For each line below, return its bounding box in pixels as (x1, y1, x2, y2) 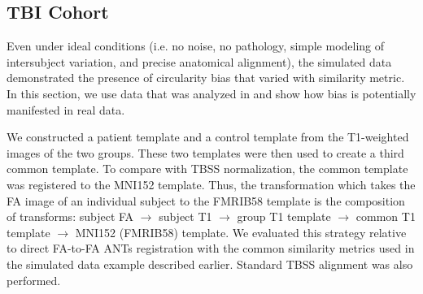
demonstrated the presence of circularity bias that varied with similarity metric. (7, 69, 405, 86)
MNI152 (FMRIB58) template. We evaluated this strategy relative (75, 223, 407, 240)
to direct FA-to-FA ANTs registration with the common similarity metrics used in (7, 240, 415, 257)
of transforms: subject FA (7, 208, 134, 225)
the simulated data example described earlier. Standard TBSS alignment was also (7, 255, 413, 272)
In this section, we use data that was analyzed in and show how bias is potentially (7, 84, 416, 102)
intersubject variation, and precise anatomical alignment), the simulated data (7, 53, 392, 70)
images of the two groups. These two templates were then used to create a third (7, 144, 404, 161)
